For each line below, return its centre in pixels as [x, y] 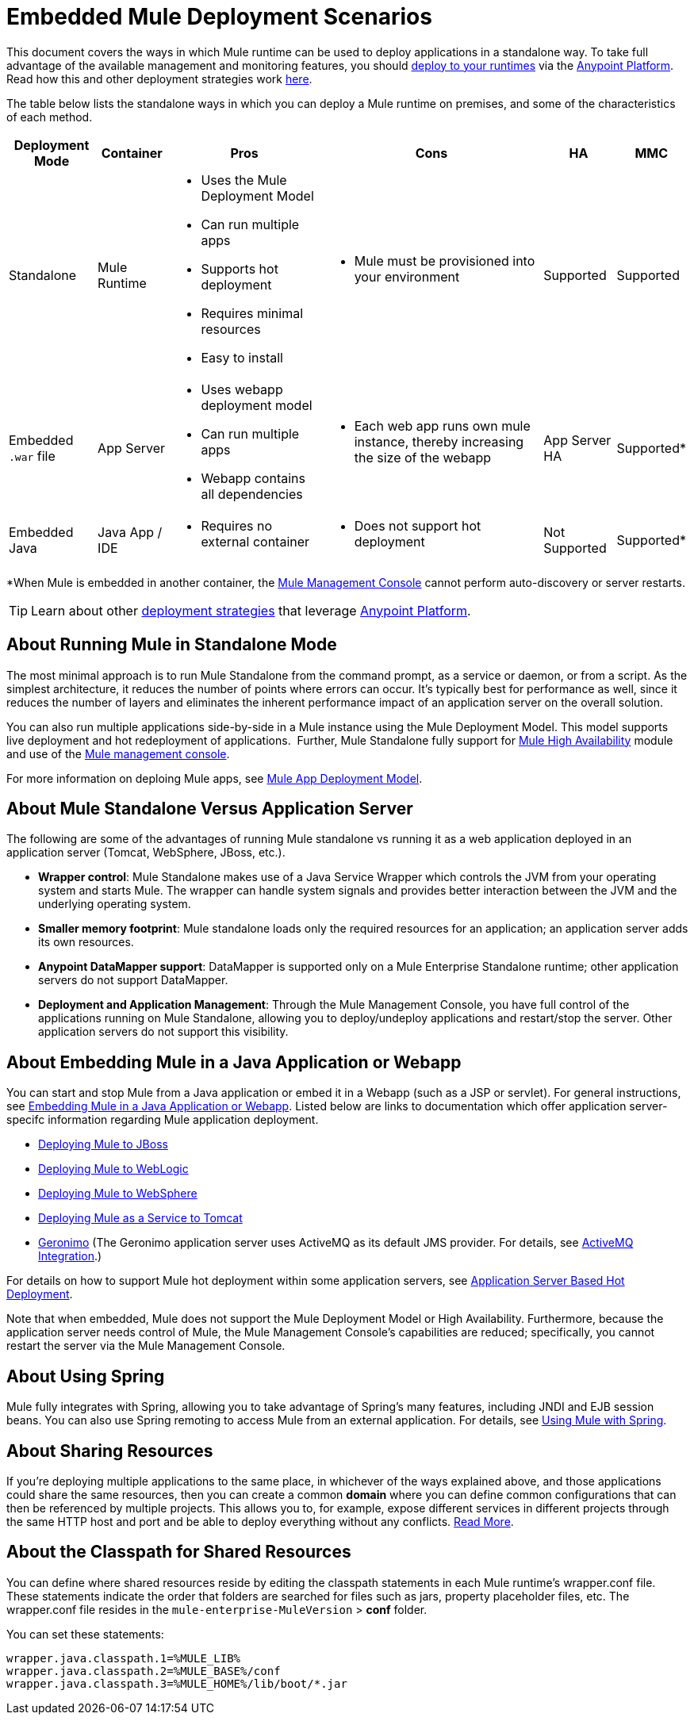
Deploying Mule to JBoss [103, 1144]
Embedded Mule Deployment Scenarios [219, 17]
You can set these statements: [85, 1634]
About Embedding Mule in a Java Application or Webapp [234, 1062]
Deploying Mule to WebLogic [113, 1169]
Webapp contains [253, 478]
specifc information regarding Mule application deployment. [163, 1120]
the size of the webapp [423, 457]
